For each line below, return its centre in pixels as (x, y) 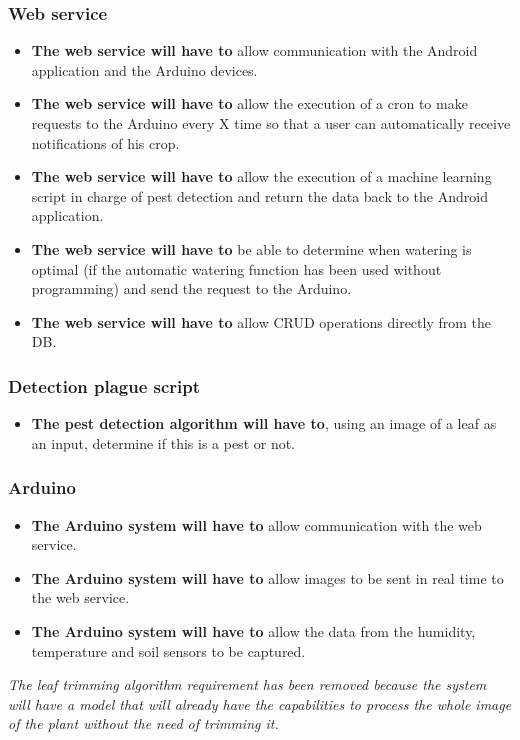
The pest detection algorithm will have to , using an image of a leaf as (264, 423)
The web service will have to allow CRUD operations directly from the (261, 321)
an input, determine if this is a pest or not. (163, 442)
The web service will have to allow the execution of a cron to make (249, 103)
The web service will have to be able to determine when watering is (251, 248)
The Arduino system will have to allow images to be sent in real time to (267, 577)
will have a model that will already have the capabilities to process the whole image (260, 703)
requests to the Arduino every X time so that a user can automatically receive (271, 123)
